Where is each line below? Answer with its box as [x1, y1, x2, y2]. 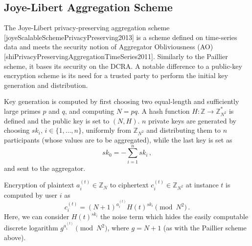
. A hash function [137, 105, 190, 116]
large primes [4, 105, 41, 116]
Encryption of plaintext [4, 180, 74, 190]
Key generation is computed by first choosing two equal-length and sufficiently [4, 96, 239, 106]
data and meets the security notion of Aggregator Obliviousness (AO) [4, 41, 213, 52]
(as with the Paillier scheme [163, 223, 247, 233]
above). [4, 232, 26, 242]
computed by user [4, 189, 58, 200]
